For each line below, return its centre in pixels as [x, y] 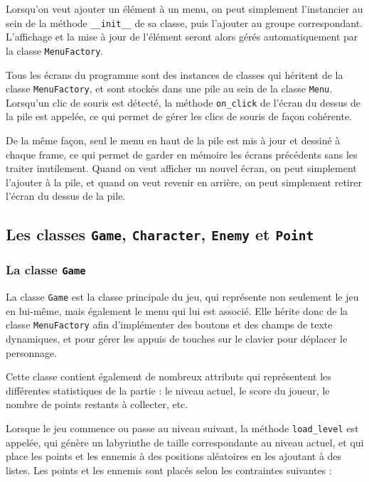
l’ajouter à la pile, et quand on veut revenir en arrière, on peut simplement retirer [184, 182]
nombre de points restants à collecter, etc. [97, 404]
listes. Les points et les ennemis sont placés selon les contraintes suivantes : [169, 470]
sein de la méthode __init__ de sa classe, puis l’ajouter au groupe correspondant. [184, 22]
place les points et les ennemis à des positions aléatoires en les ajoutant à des [174, 456]
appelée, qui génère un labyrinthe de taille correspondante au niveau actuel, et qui [185, 442]
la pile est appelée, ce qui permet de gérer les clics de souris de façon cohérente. [179, 116]
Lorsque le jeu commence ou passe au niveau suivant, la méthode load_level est [182, 428]
